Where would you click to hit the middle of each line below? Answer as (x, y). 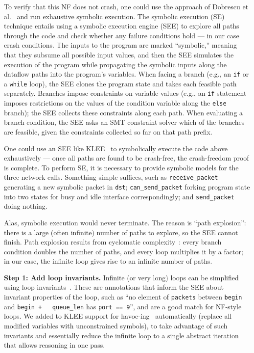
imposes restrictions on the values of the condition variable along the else (115, 103)
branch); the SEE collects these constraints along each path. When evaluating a (124, 112)
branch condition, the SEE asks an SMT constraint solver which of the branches (124, 122)
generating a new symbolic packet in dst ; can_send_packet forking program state (127, 187)
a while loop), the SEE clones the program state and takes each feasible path (120, 83)
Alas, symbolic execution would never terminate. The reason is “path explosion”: (125, 222)
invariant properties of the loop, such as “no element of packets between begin (123, 297)
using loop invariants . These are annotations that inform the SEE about (114, 287)
